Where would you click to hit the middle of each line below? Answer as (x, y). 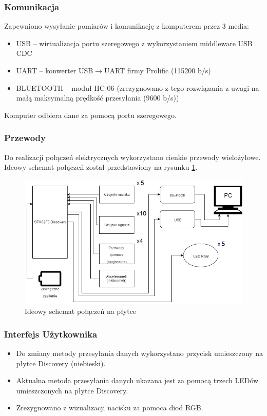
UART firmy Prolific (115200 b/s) (157, 70)
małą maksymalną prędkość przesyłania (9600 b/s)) (98, 98)
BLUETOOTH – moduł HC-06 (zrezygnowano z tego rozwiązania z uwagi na (138, 87)
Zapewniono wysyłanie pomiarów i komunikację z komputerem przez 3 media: (127, 26)
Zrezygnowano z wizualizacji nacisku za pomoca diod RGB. (110, 408)
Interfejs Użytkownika (51, 334)
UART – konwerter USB (55, 70)
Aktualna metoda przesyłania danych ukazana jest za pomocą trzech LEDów (137, 380)
